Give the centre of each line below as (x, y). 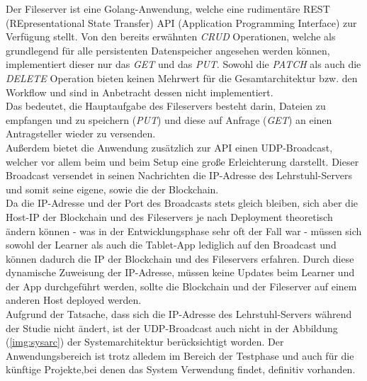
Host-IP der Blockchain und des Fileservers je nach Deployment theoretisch (169, 216)
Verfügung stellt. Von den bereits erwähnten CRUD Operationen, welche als (171, 36)
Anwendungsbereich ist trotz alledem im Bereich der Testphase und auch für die (180, 355)
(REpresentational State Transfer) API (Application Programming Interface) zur (181, 22)
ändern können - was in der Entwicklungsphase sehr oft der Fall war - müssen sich (184, 231)
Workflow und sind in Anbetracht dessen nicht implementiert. (140, 92)
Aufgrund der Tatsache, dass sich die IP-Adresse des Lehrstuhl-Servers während (179, 314)
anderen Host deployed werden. (74, 300)
